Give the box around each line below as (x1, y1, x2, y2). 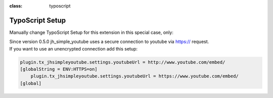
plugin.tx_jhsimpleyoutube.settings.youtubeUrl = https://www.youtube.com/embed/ (30, 73, 239, 79)
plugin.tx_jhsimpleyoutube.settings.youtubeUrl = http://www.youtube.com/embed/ (20, 59, 225, 65)
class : (9, 3, 23, 9)
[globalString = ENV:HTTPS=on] (20, 66, 98, 72)
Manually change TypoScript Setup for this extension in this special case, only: (9, 29, 174, 35)
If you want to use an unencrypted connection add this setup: (9, 45, 138, 52)
